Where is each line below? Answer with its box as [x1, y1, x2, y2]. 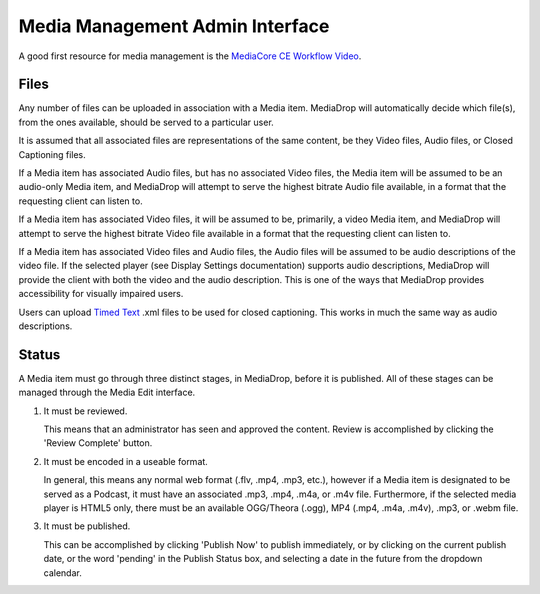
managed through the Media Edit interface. [18, 386, 196, 399]
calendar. [43, 566, 82, 579]
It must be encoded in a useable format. [43, 455, 209, 467]
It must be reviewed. [43, 405, 128, 417]
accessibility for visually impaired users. [18, 288, 184, 300]
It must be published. [43, 520, 131, 532]
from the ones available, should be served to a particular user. [18, 116, 274, 128]
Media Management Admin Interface [18, 15, 330, 37]
